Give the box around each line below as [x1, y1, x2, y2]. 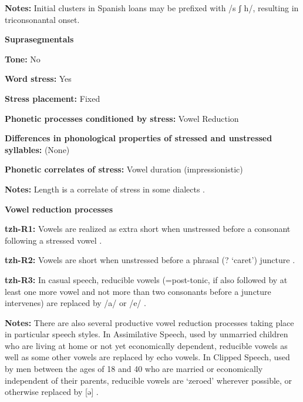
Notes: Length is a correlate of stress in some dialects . [5, 182, 205, 195]
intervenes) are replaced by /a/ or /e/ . [5, 297, 146, 309]
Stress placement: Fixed [5, 92, 100, 104]
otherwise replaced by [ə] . [5, 386, 99, 398]
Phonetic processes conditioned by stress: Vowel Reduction [5, 112, 239, 124]
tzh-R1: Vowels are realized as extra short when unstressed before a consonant [5, 222, 291, 235]
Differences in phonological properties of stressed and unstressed [5, 132, 272, 144]
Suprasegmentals [5, 33, 74, 45]
